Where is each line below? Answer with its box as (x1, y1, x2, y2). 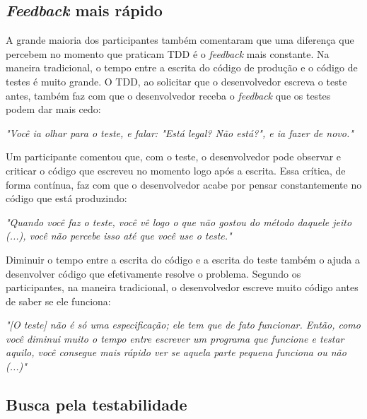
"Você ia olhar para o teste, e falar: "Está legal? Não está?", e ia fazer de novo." (6, 125, 354, 140)
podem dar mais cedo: (6, 102, 101, 117)
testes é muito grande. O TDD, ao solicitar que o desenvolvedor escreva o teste (6, 73, 347, 88)
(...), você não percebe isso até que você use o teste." (6, 228, 232, 243)
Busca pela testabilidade (6, 394, 187, 415)
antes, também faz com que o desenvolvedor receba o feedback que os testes (6, 88, 331, 102)
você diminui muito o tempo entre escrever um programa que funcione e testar (6, 331, 344, 346)
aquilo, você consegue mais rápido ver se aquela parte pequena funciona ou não (6, 345, 346, 360)
